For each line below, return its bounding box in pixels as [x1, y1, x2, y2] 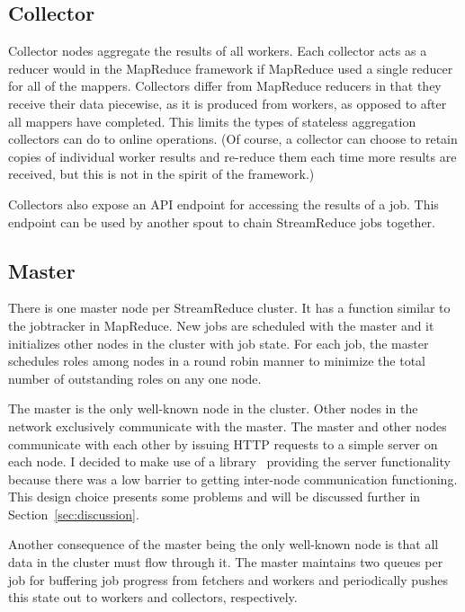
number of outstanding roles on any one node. [8, 368, 262, 387]
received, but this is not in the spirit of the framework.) [8, 164, 315, 183]
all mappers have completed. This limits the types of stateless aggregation [8, 111, 416, 130]
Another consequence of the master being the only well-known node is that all [8, 535, 439, 554]
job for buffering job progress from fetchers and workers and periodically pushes [8, 570, 448, 589]
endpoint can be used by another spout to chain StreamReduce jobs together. [8, 212, 436, 231]
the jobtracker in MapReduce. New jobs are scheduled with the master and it [8, 315, 434, 334]
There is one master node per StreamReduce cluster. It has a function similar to [8, 298, 451, 317]
